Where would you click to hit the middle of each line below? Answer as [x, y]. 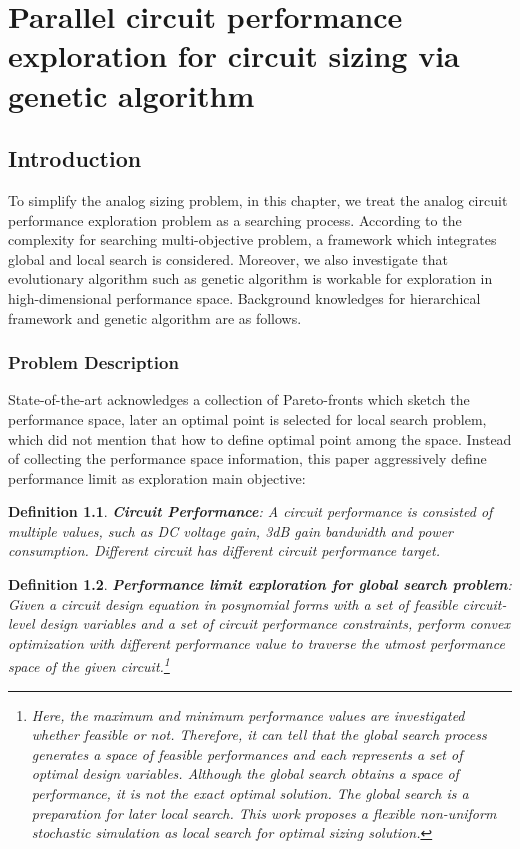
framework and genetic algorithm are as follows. [155, 317]
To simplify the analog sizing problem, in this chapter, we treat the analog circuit [258, 199]
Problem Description [93, 362]
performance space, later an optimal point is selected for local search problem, [247, 418]
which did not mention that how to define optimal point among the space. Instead [260, 438]
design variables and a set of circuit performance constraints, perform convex [274, 623]
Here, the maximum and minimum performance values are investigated [248, 714]
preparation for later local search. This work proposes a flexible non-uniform [264, 812]
